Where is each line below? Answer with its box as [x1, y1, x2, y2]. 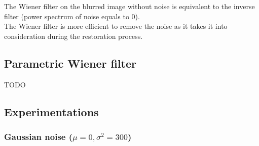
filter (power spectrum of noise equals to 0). [4, 11, 140, 21]
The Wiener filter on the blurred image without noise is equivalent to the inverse [4, 1, 255, 11]
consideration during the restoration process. [4, 30, 143, 41]
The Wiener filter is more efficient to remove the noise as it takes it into [4, 21, 228, 31]
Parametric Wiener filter [4, 55, 137, 71]
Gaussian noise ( [4, 130, 73, 142]
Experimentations [4, 104, 99, 119]
